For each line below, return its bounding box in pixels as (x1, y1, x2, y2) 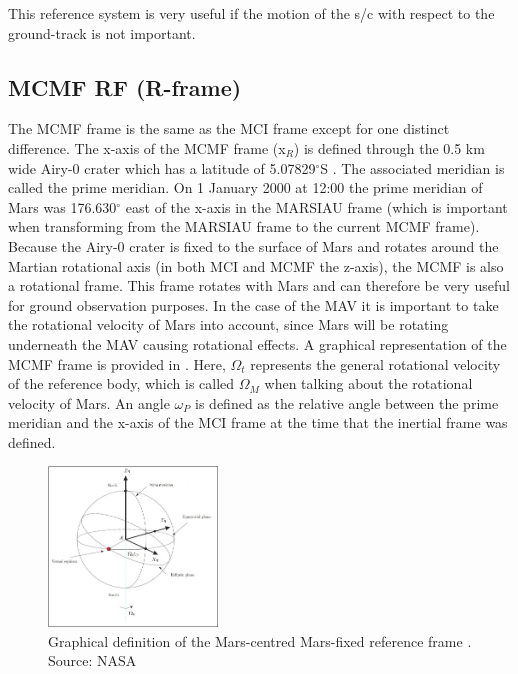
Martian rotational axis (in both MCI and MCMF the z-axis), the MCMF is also (8, 255, 504, 276)
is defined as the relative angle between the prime (195, 392, 499, 413)
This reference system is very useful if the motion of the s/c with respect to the (8, 3, 495, 23)
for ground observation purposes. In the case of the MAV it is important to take (8, 294, 499, 315)
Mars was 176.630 (8, 196, 117, 217)
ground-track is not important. (8, 22, 196, 43)
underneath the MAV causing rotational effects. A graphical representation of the (8, 333, 507, 354)
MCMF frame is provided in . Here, (8, 353, 226, 374)
